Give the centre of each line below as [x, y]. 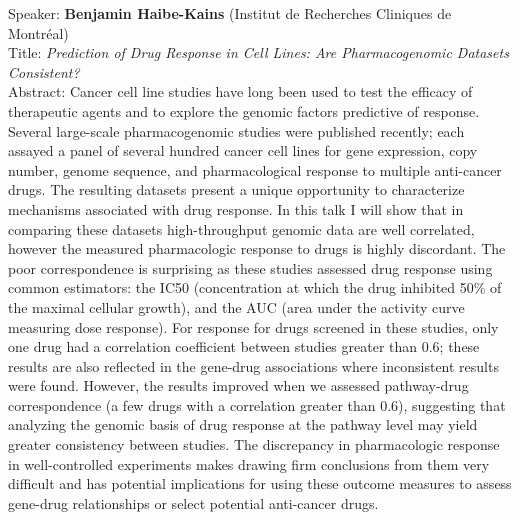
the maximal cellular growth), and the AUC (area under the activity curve [236, 306]
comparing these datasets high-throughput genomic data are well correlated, [241, 228]
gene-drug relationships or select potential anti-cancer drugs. [193, 502]
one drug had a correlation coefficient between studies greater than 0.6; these [244, 346]
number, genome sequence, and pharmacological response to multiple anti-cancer [255, 169]
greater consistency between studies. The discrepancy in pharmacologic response [254, 444]
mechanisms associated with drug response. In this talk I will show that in [236, 208]
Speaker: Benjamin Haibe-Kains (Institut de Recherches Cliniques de [230, 13]
